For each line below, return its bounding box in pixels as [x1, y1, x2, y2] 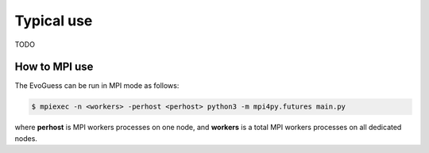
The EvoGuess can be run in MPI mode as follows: [14, 81, 180, 90]
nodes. [14, 133, 37, 143]
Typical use [14, 12, 93, 29]
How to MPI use [14, 60, 94, 74]
